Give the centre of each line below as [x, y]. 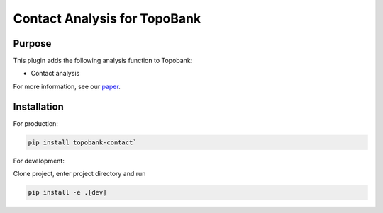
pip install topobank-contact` [83, 142]
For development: [39, 161]
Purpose [32, 44]
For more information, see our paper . [67, 86]
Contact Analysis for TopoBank [107, 18]
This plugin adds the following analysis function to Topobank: [103, 61]
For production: [35, 123]
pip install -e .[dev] [67, 192]
